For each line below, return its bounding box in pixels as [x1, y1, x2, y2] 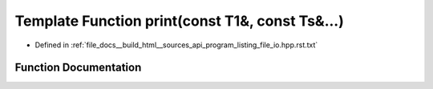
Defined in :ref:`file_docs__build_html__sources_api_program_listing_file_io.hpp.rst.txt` [34, 40, 318, 50]
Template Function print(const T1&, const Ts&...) [14, 12, 344, 30]
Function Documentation [14, 61, 142, 75]
